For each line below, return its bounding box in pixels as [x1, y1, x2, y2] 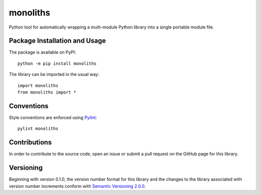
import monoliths [17, 83, 58, 88]
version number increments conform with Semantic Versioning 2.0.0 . [9, 183, 146, 189]
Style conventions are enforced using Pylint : [9, 114, 97, 120]
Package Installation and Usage [9, 37, 106, 45]
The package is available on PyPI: [9, 49, 76, 55]
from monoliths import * [17, 90, 76, 95]
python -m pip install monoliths [17, 60, 97, 66]
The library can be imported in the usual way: [9, 72, 100, 77]
